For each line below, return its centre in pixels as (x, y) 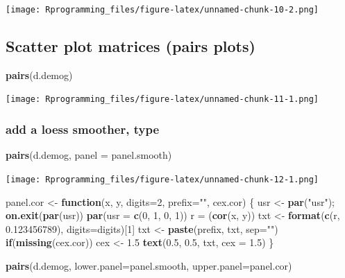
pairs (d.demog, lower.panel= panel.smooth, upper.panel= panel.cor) (149, 265)
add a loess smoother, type (82, 129)
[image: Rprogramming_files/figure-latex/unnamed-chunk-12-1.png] (162, 179)
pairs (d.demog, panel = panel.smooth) (89, 155)
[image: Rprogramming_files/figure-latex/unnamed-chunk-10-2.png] (162, 10)
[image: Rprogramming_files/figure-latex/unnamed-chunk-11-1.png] (162, 99)
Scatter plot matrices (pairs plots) (131, 46)
